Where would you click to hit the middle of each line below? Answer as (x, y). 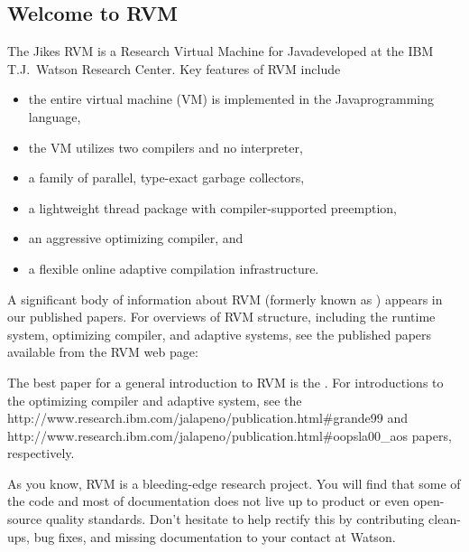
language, (55, 116)
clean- (445, 519)
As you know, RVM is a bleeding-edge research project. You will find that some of (234, 483)
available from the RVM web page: (103, 352)
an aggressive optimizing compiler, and (136, 238)
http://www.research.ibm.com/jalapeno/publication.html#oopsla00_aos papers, (230, 435)
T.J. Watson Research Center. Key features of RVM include (174, 68)
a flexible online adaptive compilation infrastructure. (174, 268)
